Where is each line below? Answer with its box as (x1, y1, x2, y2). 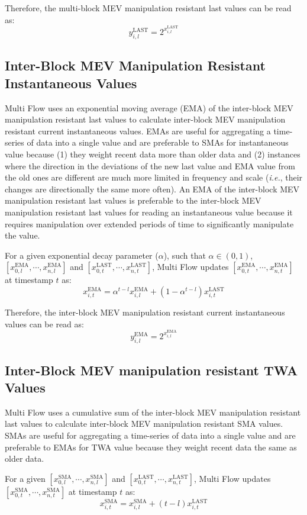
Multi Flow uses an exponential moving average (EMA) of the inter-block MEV (5, 101, 293, 114)
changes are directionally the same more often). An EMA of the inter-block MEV (5, 182, 300, 195)
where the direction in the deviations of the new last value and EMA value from (5, 159, 295, 172)
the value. (5, 229, 40, 242)
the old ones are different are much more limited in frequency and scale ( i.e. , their (5, 171, 303, 184)
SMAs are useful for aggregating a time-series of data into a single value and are (5, 429, 296, 441)
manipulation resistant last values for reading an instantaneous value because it (5, 205, 293, 218)
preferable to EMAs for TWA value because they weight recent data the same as (5, 440, 297, 453)
